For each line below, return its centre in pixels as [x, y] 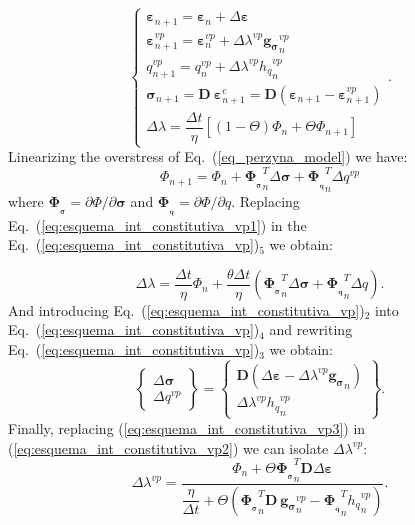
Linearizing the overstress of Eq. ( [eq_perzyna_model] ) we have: [208, 156]
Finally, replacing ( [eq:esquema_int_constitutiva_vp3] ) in [187, 427]
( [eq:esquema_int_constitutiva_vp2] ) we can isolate [168, 447]
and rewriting [311, 329]
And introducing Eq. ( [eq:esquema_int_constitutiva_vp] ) [186, 309]
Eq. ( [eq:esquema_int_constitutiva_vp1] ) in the [157, 224]
